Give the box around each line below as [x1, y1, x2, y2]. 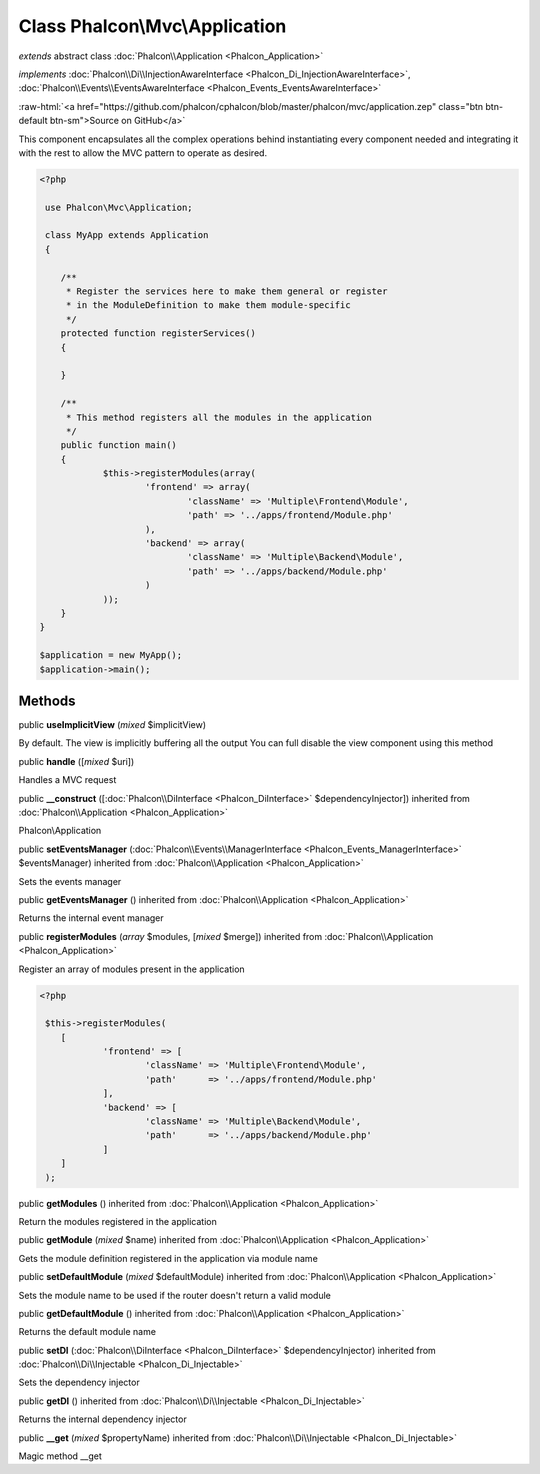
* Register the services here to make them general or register [65, 286, 388, 297]
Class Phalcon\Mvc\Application [18, 15, 287, 37]
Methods [18, 692, 76, 709]
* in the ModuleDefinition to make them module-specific [65, 300, 351, 311]
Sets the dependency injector [18, 1376, 140, 1389]
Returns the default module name [18, 1326, 157, 1338]
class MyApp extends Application [45, 230, 209, 241]
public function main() [60, 440, 177, 451]
